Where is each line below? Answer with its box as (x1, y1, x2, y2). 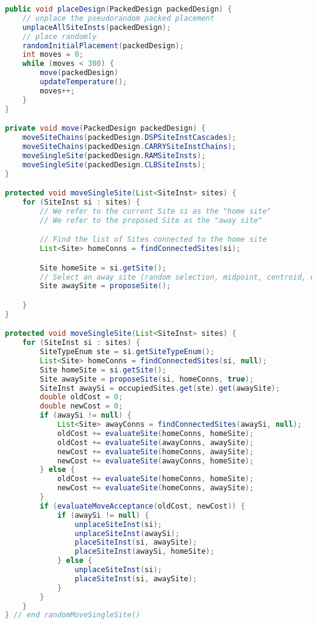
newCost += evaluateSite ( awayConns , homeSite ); (57, 456, 254, 465)
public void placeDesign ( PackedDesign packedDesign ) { (5, 5, 232, 13)
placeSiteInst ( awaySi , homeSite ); (74, 547, 215, 556)
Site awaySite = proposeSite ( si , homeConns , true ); (40, 374, 254, 383)
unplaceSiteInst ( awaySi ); (74, 529, 180, 538)
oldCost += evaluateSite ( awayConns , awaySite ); (57, 438, 254, 447)
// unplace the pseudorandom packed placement (22, 13, 215, 23)
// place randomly (22, 32, 97, 41)
